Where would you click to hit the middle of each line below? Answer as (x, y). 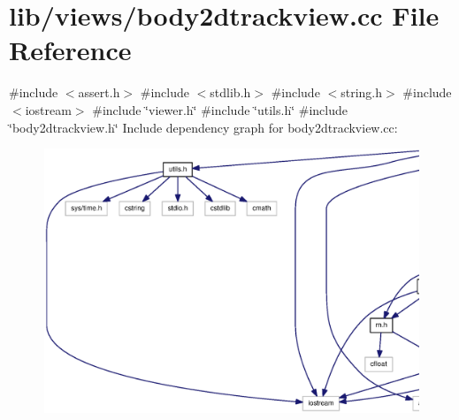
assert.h (99, 92)
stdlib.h (230, 92)
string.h (362, 92)
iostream (48, 109)
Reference (70, 50)
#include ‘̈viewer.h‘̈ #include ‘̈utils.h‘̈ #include (220, 109)
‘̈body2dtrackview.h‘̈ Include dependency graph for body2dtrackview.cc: (203, 127)
